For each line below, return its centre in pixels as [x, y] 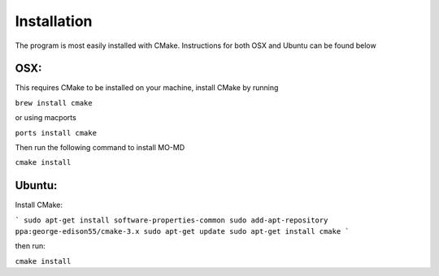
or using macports [46, 118]
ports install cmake [56, 133]
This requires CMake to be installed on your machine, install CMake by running [147, 88]
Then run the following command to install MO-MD [100, 148]
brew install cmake [54, 103]
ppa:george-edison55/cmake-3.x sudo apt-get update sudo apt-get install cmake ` [182, 232]
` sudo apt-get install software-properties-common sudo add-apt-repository [172, 220]
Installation [54, 21]
